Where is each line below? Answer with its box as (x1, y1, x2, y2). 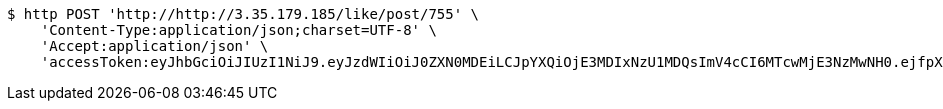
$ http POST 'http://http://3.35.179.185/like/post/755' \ (7, 6, 480, 22)
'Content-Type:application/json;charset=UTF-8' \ (40, 22, 437, 38)
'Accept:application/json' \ (40, 38, 269, 54)
